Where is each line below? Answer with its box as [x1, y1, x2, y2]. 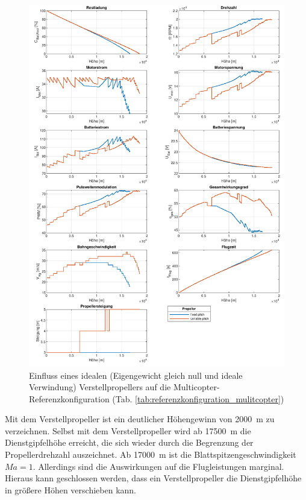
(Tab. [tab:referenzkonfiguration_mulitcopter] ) [112, 392, 284, 405]
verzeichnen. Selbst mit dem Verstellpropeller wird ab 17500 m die [5, 424, 251, 437]
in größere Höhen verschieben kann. [5, 483, 136, 496]
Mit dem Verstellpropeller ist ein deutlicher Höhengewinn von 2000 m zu [5, 413, 275, 425]
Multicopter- [173, 381, 220, 393]
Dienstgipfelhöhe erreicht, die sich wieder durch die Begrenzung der [5, 436, 254, 449]
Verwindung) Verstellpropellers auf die [29, 381, 171, 393]
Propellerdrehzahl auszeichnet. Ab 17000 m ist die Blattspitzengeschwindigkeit [5, 448, 296, 461]
